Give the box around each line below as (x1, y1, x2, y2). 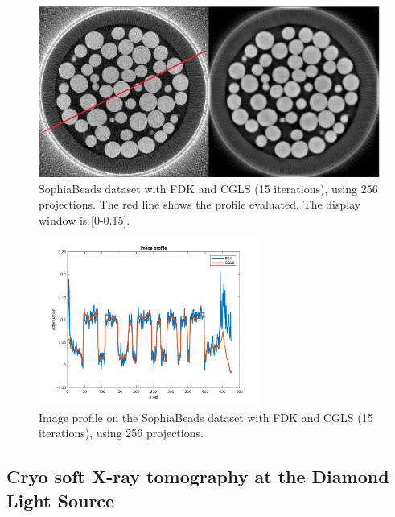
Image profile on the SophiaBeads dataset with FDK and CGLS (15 (39, 408, 373, 425)
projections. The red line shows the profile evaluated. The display (39, 196, 361, 213)
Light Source (6, 487, 115, 512)
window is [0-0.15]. (39, 211, 130, 228)
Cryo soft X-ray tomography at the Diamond (6, 464, 389, 489)
